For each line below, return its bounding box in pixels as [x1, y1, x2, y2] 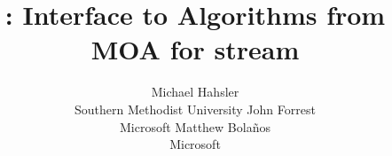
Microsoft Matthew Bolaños [120, 117, 270, 136]
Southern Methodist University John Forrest [74, 99, 316, 118]
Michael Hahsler [151, 82, 239, 101]
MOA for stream [90, 31, 300, 67]
